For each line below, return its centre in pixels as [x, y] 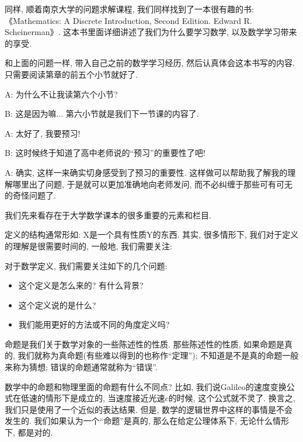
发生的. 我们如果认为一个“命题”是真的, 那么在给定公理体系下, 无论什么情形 [147, 421]
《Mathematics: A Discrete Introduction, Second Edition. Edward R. [128, 20]
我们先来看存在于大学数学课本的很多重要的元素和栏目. [108, 215]
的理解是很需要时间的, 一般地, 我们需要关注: [88, 246]
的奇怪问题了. [30, 195]
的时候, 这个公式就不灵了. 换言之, [232, 398]
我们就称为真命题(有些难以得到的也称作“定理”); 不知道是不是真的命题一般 [158, 355]
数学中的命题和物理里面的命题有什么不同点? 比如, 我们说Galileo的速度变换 [146, 386]
